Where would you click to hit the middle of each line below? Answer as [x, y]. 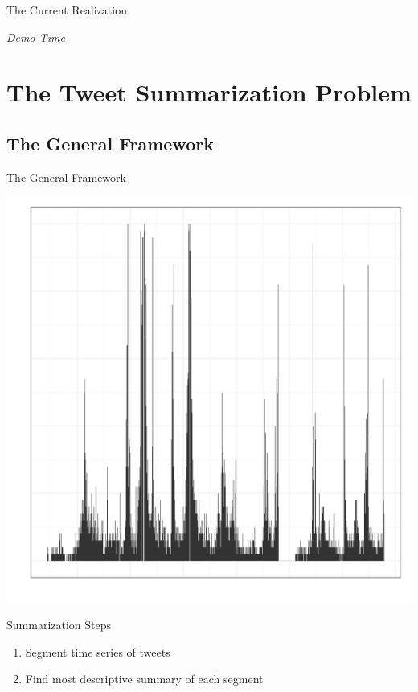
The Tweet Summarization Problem [209, 92]
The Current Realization [67, 10]
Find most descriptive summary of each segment [144, 679]
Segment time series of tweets [98, 651]
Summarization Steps [59, 624]
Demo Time [36, 37]
